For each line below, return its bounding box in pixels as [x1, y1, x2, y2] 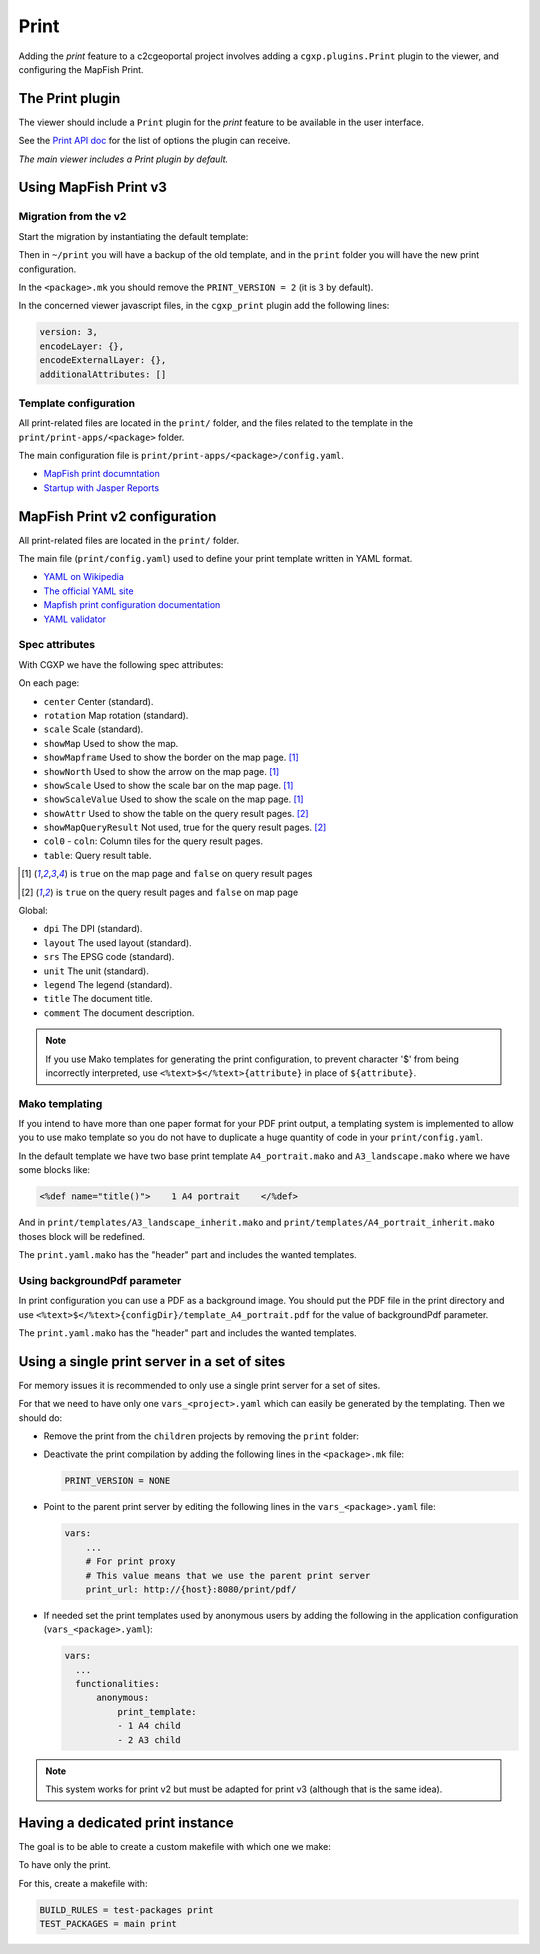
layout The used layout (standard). [43, 936, 192, 949]
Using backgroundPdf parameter [18, 1273, 182, 1287]
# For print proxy [85, 1556, 176, 1567]
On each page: [18, 677, 80, 689]
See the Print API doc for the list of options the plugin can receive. [18, 135, 291, 147]
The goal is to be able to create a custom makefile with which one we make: [18, 1840, 332, 1852]
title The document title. [43, 993, 154, 1005]
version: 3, [39, 326, 99, 338]
